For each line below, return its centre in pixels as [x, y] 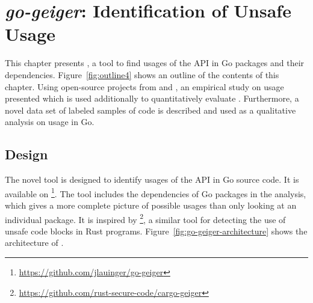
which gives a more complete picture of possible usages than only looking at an [151, 205]
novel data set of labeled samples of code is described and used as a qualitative [150, 110]
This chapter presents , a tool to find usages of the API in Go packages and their [155, 63]
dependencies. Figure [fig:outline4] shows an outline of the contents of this [142, 74]
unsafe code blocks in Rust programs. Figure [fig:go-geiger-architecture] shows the [156, 231]
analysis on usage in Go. [50, 122]
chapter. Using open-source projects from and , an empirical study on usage [144, 86]
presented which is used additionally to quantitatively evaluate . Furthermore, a [152, 98]
